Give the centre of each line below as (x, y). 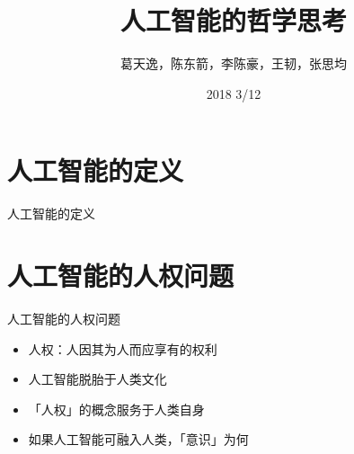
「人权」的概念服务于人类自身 (116, 409)
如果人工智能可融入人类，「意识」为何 (138, 439)
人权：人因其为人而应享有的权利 (123, 348)
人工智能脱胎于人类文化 (97, 379)
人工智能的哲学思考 (233, 20)
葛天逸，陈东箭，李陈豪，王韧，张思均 (234, 63)
